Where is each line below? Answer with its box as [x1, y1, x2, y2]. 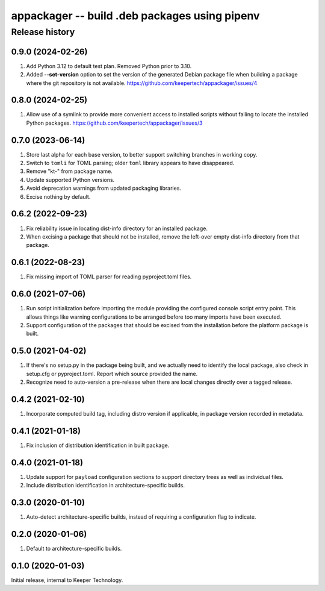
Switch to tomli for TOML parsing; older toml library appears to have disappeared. [26, 160, 235, 167]
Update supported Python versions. [26, 176, 115, 183]
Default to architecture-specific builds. [26, 545, 122, 552]
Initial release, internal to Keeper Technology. [11, 576, 123, 584]
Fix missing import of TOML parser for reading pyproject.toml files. [26, 273, 192, 280]
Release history [11, 27, 75, 37]
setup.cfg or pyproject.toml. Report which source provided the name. [26, 370, 198, 377]
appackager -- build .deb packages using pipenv [11, 9, 260, 22]
